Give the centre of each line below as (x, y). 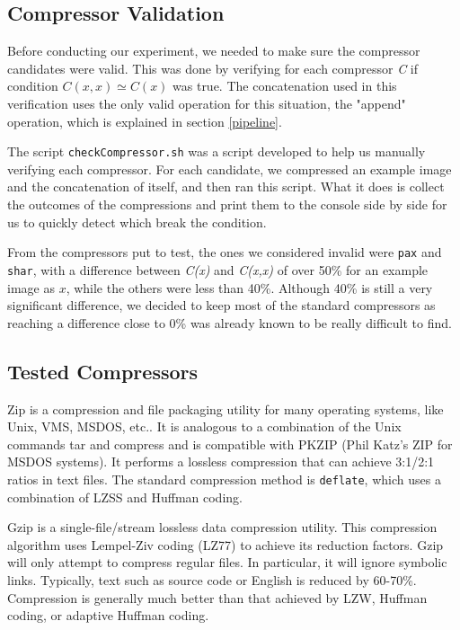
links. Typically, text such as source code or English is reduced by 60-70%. (212, 579)
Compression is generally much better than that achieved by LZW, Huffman (217, 597)
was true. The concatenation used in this (285, 86)
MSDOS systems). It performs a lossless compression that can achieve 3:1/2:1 (221, 461)
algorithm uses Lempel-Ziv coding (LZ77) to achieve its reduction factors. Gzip (226, 544)
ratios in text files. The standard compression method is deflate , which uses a (224, 479)
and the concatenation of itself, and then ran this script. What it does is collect (226, 186)
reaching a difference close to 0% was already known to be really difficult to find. (230, 322)
